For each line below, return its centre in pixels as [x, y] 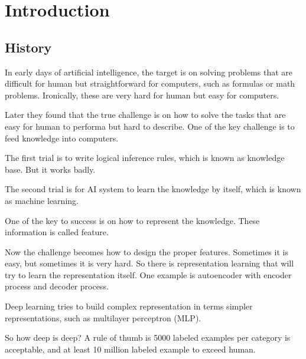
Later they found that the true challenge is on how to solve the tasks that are [145, 115]
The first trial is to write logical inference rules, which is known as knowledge [145, 158]
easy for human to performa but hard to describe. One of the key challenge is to [150, 126]
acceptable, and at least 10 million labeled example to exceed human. [130, 349]
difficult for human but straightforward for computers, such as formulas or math [150, 83]
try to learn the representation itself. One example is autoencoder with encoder [148, 274]
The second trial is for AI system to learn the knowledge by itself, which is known [153, 189]
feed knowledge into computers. [62, 138]
